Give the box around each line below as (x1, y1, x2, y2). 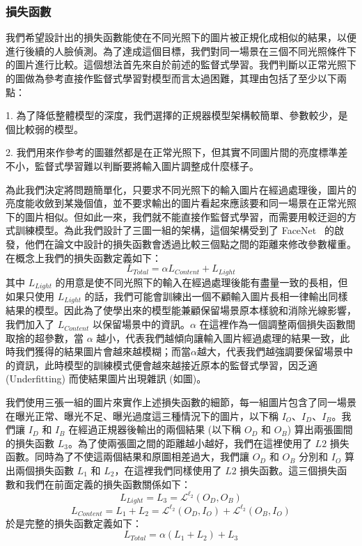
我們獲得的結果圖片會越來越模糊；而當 (15, 344, 191, 359)
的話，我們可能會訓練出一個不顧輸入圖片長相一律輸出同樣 (84, 289, 348, 304)
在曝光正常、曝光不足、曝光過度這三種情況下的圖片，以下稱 (6, 408, 278, 423)
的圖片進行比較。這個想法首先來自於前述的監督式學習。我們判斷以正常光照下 (6, 57, 356, 72)
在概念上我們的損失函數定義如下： (6, 250, 162, 265)
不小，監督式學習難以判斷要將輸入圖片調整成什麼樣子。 (6, 158, 259, 173)
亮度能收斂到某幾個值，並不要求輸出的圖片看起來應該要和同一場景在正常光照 (6, 196, 356, 210)
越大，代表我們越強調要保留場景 (196, 344, 343, 359)
